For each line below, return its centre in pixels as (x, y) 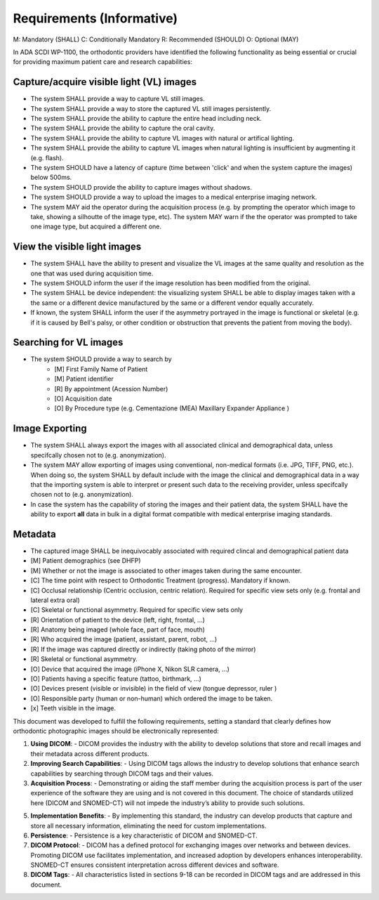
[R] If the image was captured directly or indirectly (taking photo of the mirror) (143, 649)
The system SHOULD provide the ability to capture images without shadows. (141, 187)
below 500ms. (51, 177)
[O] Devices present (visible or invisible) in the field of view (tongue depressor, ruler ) (154, 689)
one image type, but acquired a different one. (96, 227)
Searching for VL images (68, 343)
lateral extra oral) (55, 600)
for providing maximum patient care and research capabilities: (103, 62)
